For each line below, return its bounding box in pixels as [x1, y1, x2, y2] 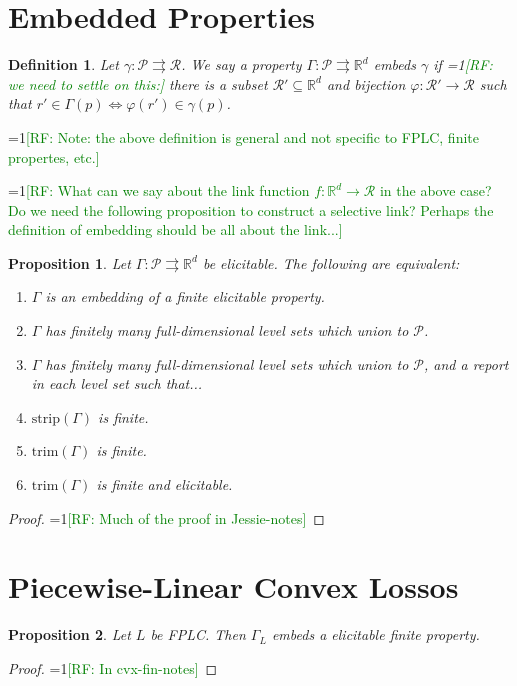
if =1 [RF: [433, 54, 493, 75]
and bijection [326, 73, 406, 94]
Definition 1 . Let [8, 54, 119, 75]
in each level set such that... [31, 373, 203, 394]
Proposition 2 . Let [8, 624, 131, 645]
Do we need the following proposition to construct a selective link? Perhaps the [8, 199, 494, 220]
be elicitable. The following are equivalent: [202, 252, 460, 273]
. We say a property [181, 54, 302, 75]
